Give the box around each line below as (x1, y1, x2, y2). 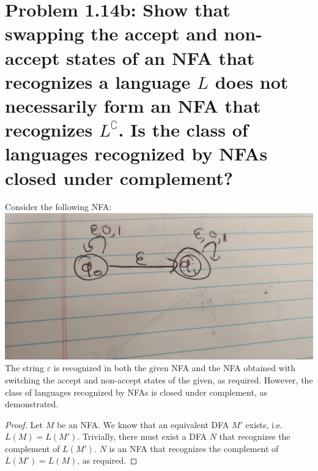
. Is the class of (118, 117, 248, 142)
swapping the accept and (5, 21, 218, 46)
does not (215, 69, 289, 94)
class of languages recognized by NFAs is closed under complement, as (5, 385, 267, 398)
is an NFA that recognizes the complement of (109, 442, 279, 454)
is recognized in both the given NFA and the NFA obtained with (53, 361, 296, 374)
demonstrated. (5, 398, 59, 410)
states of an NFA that (66, 45, 255, 70)
